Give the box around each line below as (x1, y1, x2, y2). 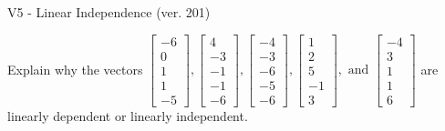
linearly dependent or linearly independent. (7, 106, 248, 125)
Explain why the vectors (7, 59, 143, 78)
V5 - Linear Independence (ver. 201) (7, 3, 211, 21)
